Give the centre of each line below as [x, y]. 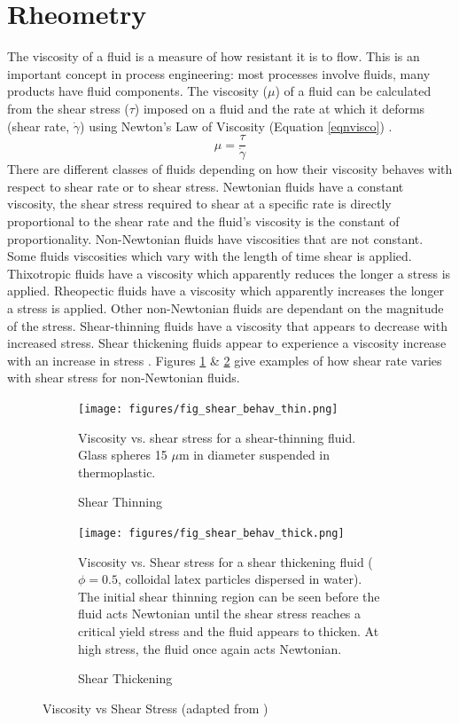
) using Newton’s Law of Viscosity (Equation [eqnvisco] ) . [236, 126]
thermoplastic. [117, 472]
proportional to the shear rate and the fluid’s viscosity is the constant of [203, 220]
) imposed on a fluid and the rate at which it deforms [280, 108]
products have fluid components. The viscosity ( [137, 91]
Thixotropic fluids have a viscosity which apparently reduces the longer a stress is [229, 273]
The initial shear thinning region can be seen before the [229, 596]
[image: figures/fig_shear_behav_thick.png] [211, 533]
